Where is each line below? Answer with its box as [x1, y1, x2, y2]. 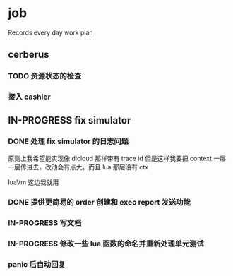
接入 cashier [8, 92, 52, 102]
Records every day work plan [8, 28, 94, 37]
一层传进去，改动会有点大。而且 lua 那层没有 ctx [8, 162, 149, 171]
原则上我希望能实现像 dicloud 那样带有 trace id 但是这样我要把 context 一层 [8, 154, 227, 162]
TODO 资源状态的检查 [8, 71, 82, 81]
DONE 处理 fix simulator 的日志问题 [8, 136, 129, 146]
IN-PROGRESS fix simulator [8, 114, 131, 126]
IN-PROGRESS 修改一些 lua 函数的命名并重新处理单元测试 [8, 239, 204, 248]
